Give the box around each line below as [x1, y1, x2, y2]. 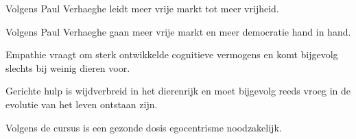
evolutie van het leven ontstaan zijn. [5, 97, 158, 111]
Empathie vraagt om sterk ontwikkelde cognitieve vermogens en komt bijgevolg [5, 47, 338, 62]
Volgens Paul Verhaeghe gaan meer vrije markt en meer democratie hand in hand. [5, 24, 351, 38]
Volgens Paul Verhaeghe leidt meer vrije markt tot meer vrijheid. [5, 1, 279, 15]
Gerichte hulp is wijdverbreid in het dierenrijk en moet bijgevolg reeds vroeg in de [5, 84, 351, 98]
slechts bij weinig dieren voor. [5, 60, 130, 75]
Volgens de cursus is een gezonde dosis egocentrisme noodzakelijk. [5, 120, 282, 134]
